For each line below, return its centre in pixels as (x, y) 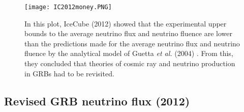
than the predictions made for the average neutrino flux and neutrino (132, 43)
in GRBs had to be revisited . (69, 73)
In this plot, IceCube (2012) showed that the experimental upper (126, 23)
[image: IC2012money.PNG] (68, 7)
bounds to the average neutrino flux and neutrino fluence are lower (129, 33)
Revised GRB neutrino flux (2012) (97, 101)
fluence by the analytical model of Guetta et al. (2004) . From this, (129, 53)
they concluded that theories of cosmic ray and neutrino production (130, 63)
